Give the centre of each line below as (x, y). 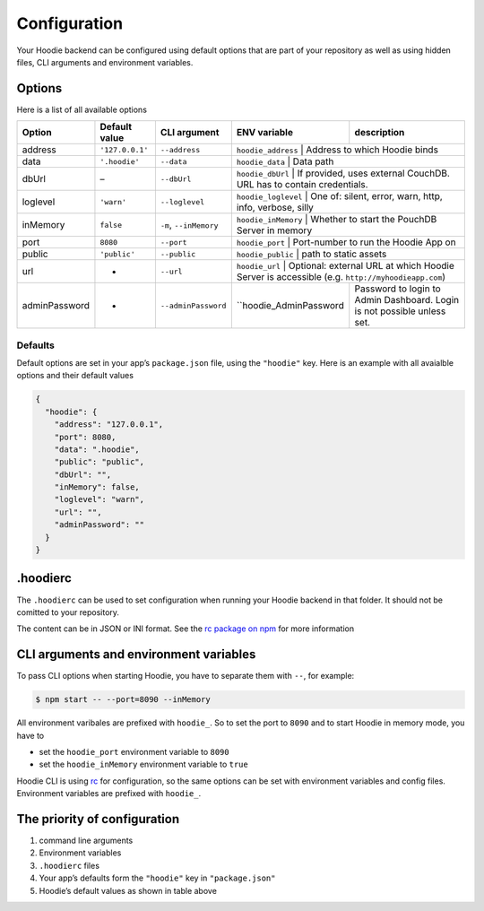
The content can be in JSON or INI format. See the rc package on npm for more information (185, 629)
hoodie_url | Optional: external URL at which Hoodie (345, 266)
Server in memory (274, 230)
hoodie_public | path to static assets (311, 254)
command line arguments (86, 841)
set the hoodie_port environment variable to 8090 (134, 751)
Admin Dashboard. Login (407, 300)
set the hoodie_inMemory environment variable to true (143, 764)
